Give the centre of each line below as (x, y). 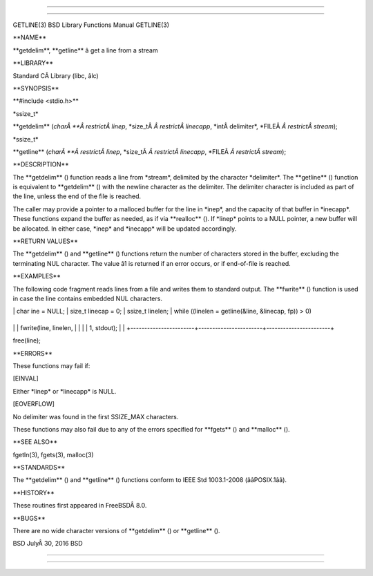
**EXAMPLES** (37, 276)
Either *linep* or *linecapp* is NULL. (65, 391)
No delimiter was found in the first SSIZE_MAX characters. (96, 416)
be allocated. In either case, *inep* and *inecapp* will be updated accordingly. (125, 229)
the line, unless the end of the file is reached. (77, 196)
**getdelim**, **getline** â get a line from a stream (85, 50)
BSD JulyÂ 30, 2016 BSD (48, 544)
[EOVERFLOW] (34, 404)
